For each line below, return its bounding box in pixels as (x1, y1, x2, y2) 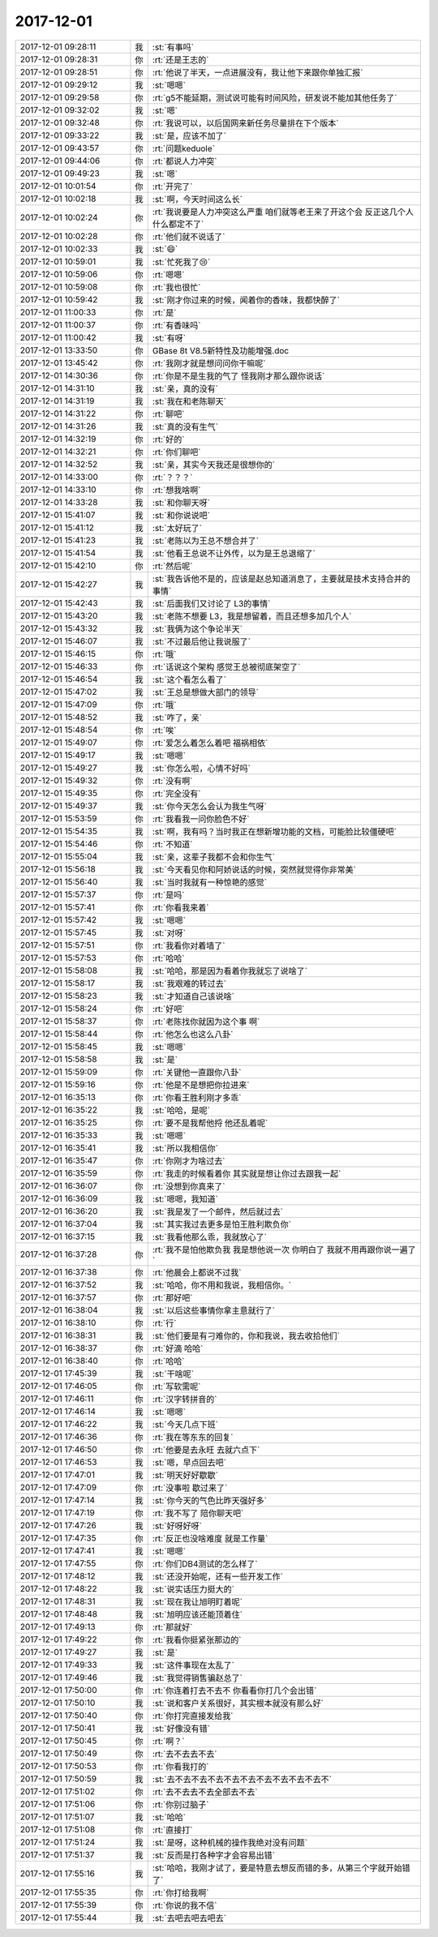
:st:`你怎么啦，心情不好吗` (152, 762, 251, 774)
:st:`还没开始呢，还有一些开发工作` (152, 1571, 284, 1582)
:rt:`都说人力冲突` (152, 155, 217, 166)
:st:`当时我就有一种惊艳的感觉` (152, 876, 268, 888)
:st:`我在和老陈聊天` (152, 396, 227, 407)
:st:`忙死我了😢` (152, 256, 211, 268)
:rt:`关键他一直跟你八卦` (152, 1066, 242, 1078)
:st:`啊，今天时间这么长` (152, 193, 243, 204)
